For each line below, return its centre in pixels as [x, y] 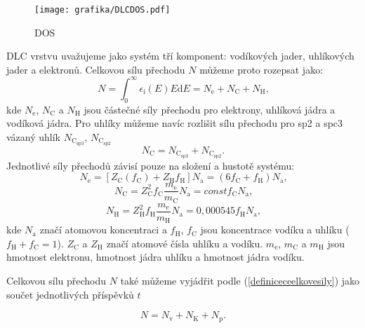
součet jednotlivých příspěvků [70, 294]
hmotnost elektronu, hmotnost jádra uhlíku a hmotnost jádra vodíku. [155, 257]
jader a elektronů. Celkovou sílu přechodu [96, 69]
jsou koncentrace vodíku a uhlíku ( [275, 230]
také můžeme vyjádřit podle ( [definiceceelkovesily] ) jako [240, 281]
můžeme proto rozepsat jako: [261, 69]
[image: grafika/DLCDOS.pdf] [102, 10]
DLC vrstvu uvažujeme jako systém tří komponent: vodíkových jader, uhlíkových [180, 56]
